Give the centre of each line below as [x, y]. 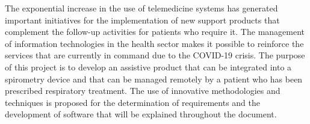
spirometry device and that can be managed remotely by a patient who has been [154, 79]
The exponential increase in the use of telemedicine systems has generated [141, 8]
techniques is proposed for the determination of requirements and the [133, 102]
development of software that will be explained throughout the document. [141, 114]
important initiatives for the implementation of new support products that [142, 20]
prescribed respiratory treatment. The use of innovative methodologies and [143, 91]
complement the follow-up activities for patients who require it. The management [155, 32]
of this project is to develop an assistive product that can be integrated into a [148, 67]
